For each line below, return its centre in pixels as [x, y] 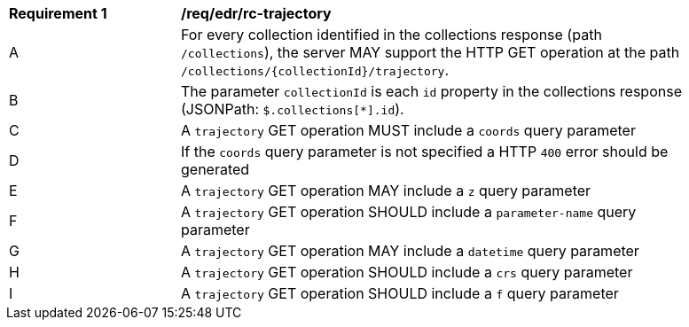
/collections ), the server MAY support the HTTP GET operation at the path [431, 52]
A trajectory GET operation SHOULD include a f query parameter [400, 293]
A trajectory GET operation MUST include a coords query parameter [408, 130]
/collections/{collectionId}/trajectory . [315, 70]
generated [215, 169]
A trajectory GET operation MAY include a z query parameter [386, 191]
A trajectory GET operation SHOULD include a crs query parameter [407, 272]
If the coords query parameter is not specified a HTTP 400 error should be [425, 152]
